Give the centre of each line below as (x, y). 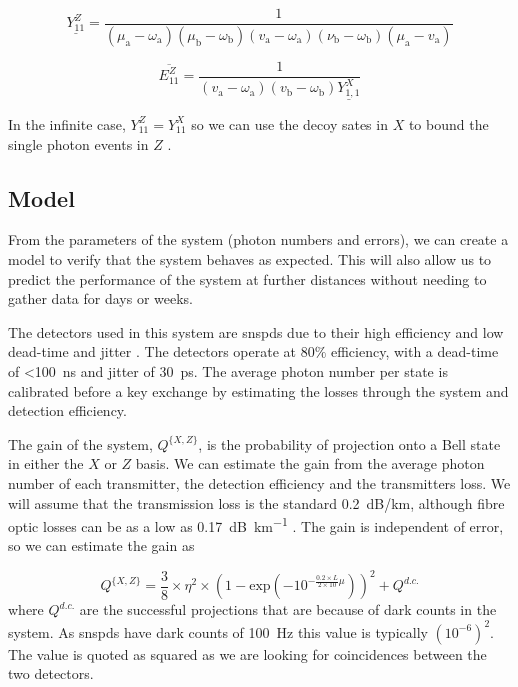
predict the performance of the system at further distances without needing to (247, 278)
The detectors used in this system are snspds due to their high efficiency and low (256, 331)
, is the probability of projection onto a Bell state (349, 443)
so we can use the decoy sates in (289, 123)
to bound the (448, 123)
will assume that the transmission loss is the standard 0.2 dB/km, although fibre (256, 502)
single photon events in (78, 143)
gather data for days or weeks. (100, 298)
